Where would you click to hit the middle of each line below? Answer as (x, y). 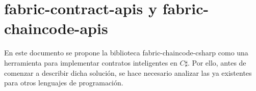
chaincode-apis (56, 28)
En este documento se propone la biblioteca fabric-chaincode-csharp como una (126, 53)
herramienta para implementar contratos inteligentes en (91, 62)
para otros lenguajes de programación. (64, 83)
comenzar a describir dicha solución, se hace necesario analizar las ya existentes (128, 72)
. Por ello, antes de (217, 62)
